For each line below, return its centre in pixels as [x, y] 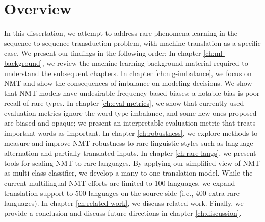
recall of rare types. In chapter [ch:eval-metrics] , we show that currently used [124, 103]
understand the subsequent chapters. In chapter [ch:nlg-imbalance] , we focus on [128, 73]
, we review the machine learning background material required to [145, 63]
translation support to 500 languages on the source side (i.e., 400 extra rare [122, 193]
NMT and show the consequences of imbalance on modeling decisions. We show [128, 83]
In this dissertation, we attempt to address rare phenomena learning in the [121, 33]
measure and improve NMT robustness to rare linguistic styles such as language [129, 143]
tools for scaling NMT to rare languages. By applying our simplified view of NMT [132, 163]
